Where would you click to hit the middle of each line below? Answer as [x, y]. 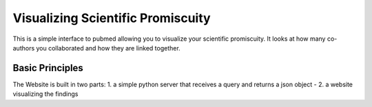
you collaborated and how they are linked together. [108, 48]
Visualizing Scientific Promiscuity [112, 18]
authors [24, 48]
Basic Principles [48, 68]
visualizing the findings [45, 94]
